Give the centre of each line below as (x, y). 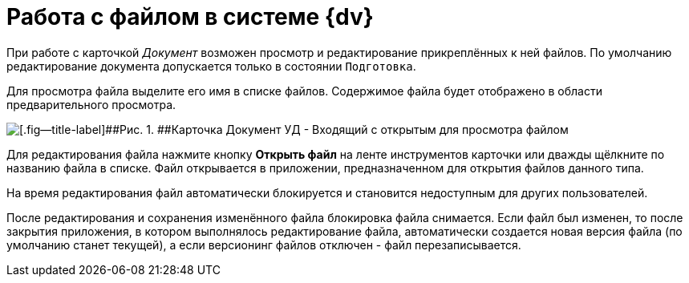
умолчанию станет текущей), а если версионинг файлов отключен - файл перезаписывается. (264, 245)
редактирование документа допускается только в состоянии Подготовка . (211, 66)
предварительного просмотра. (91, 104)
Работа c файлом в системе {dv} (190, 17)
